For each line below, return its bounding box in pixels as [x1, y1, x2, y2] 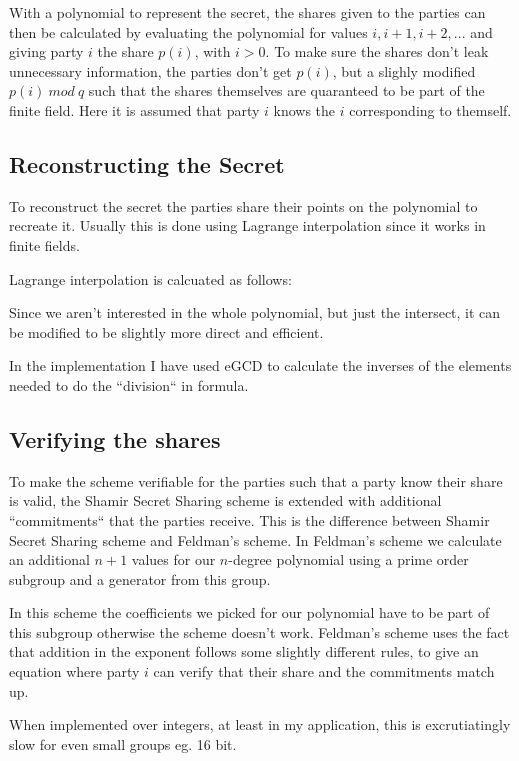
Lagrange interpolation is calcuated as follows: [9, 268, 292, 289]
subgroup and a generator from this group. [9, 568, 271, 589]
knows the [273, 99, 336, 120]
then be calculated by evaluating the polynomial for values [9, 21, 368, 42]
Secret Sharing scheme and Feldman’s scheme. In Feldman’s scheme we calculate [9, 529, 502, 550]
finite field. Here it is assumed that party [9, 99, 260, 120]
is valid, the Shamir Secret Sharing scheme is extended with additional [9, 490, 442, 511]
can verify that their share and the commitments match [153, 661, 495, 682]
